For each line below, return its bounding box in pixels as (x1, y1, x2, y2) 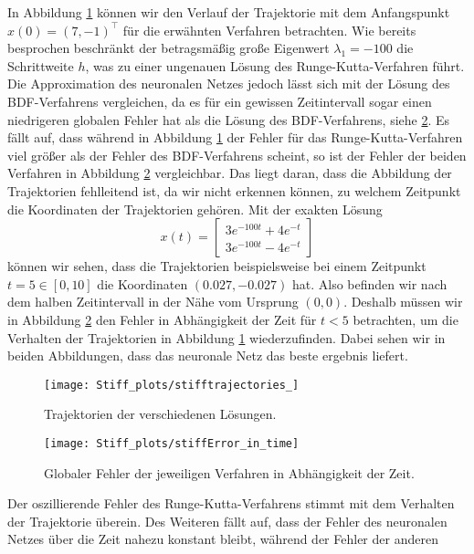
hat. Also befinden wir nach (291, 274, 448, 293)
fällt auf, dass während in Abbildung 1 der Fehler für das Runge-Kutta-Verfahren (7, 128, 463, 147)
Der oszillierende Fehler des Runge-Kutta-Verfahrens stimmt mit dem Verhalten (7, 494, 455, 513)
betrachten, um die (353, 309, 458, 329)
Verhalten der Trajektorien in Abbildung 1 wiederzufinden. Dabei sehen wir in (7, 328, 446, 347)
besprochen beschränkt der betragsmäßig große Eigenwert (7, 38, 330, 57)
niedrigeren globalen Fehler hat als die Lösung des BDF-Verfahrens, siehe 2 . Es (7, 110, 450, 129)
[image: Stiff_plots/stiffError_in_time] (44, 436, 300, 450)
